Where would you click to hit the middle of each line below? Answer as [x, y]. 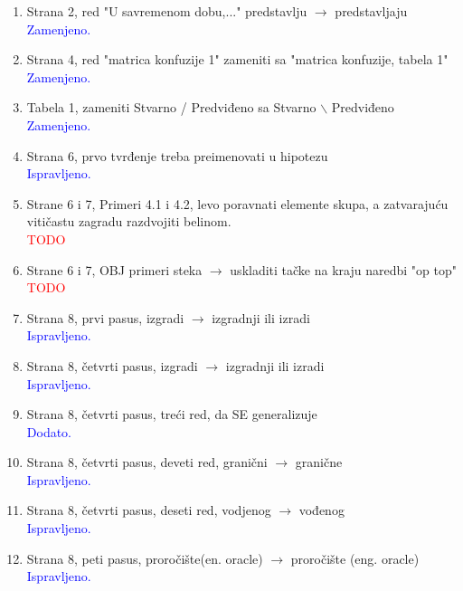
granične [319, 462]
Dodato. [49, 431]
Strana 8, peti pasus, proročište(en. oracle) [145, 558]
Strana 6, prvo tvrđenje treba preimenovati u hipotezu [177, 155]
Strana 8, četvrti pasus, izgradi [112, 365]
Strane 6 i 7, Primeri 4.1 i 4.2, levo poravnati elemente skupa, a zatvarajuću [237, 203]
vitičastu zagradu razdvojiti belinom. [129, 221]
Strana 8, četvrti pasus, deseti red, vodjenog [149, 510]
